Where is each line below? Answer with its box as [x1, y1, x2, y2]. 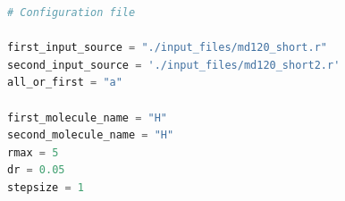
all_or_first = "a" [7, 76, 122, 89]
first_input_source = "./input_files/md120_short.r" [7, 41, 327, 54]
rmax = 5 [7, 146, 59, 159]
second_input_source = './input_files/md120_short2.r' [7, 58, 341, 71]
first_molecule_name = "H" [7, 111, 168, 124]
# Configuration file [7, 6, 136, 19]
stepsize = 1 [7, 180, 84, 194]
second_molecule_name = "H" [7, 129, 174, 142]
